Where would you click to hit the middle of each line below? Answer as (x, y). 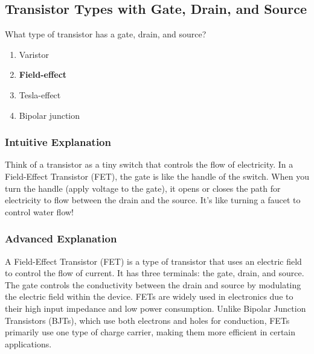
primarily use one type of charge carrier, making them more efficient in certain (150, 332)
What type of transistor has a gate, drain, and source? (106, 34)
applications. (28, 343)
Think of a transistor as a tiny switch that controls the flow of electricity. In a (149, 164)
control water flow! (40, 211)
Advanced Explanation (61, 239)
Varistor (34, 54)
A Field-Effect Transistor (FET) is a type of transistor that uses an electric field (153, 261)
